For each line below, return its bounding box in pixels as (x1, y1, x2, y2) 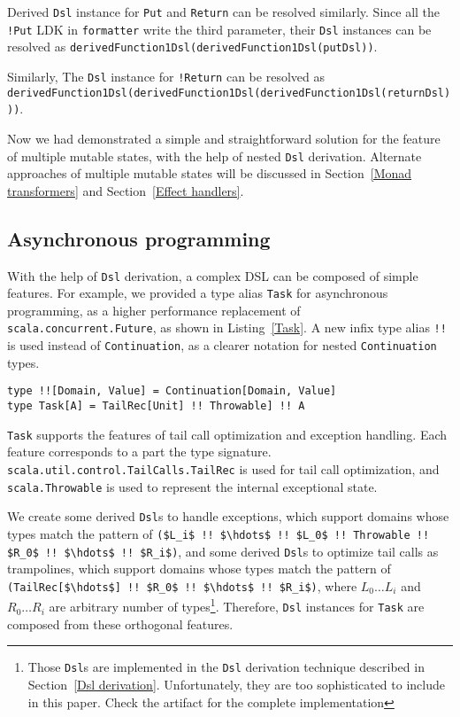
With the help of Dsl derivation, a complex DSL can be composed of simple (7, 266, 418, 284)
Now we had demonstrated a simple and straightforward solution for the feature (7, 129, 441, 147)
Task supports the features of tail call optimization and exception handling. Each (7, 425, 448, 443)
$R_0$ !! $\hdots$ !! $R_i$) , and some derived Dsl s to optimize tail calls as (7, 542, 439, 560)
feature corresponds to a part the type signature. (7, 442, 272, 461)
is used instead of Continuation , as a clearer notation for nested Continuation (7, 336, 437, 355)
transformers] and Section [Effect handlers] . (7, 181, 244, 199)
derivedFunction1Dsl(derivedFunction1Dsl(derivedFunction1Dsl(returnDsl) (7, 86, 451, 99)
